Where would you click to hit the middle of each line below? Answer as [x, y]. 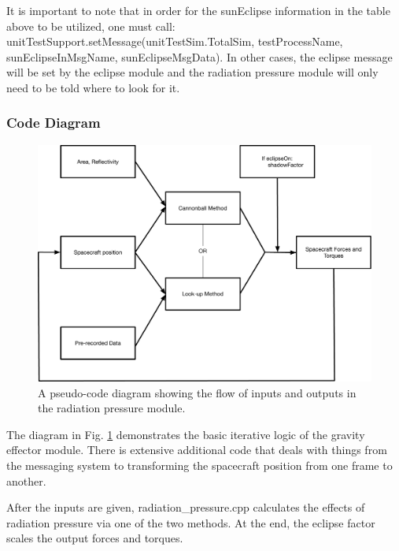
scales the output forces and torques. [95, 538]
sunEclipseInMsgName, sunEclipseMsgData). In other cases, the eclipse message [199, 56]
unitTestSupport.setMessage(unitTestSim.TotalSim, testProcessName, [175, 41]
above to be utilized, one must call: [91, 26]
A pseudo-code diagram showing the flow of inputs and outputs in [197, 392]
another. [26, 480]
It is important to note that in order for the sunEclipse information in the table [198, 10]
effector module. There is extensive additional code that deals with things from [197, 450]
